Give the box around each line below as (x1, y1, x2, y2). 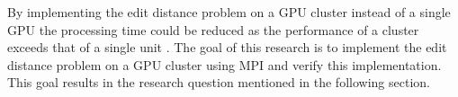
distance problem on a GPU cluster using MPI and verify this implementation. (7, 55, 442, 74)
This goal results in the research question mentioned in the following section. (7, 73, 430, 92)
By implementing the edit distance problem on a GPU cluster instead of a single (7, 3, 451, 21)
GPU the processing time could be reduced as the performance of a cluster (7, 20, 419, 39)
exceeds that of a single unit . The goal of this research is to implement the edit (7, 38, 447, 57)
